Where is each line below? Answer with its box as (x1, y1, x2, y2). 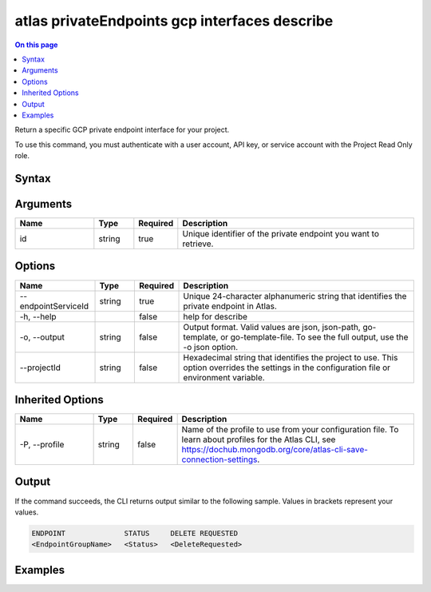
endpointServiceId (19, 300, 89, 312)
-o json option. (183, 341, 239, 352)
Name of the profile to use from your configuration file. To (181, 424, 399, 435)
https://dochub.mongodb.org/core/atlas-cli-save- (181, 444, 369, 455)
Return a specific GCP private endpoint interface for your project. (14, 125, 230, 135)
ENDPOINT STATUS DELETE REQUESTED (31, 528, 239, 538)
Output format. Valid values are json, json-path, (183, 321, 361, 332)
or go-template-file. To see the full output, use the (219, 332, 409, 343)
